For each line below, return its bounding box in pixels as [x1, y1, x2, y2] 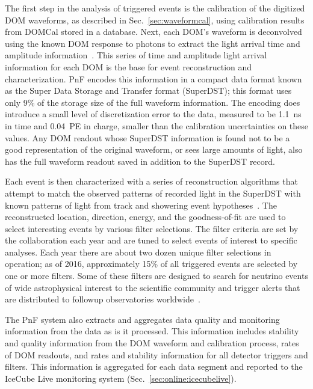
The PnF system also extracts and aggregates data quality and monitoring [5, 313, 280, 325]
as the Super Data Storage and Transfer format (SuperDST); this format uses [5, 84, 292, 97]
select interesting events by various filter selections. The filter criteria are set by [5, 222, 299, 234]
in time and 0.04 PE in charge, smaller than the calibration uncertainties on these [5, 119, 309, 132]
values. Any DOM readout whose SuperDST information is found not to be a [5, 131, 290, 144]
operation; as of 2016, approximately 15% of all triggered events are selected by [5, 257, 298, 270]
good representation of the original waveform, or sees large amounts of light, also [5, 143, 303, 156]
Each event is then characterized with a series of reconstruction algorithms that [5, 175, 298, 188]
